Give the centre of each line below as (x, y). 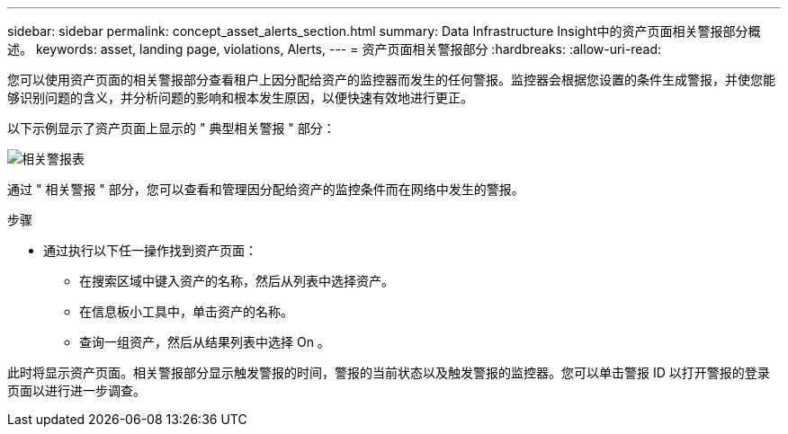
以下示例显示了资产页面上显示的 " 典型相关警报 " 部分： (171, 128)
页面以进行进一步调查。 (76, 390)
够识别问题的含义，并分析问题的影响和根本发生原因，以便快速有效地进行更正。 (240, 97)
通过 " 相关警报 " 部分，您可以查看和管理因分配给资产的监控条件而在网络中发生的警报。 (266, 189)
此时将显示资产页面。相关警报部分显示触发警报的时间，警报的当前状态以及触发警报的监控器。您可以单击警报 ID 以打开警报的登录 (389, 372)
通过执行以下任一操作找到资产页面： (150, 250)
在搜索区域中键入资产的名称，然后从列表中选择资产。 (237, 281)
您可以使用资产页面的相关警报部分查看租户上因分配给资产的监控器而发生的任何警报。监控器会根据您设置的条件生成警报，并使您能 (391, 80)
